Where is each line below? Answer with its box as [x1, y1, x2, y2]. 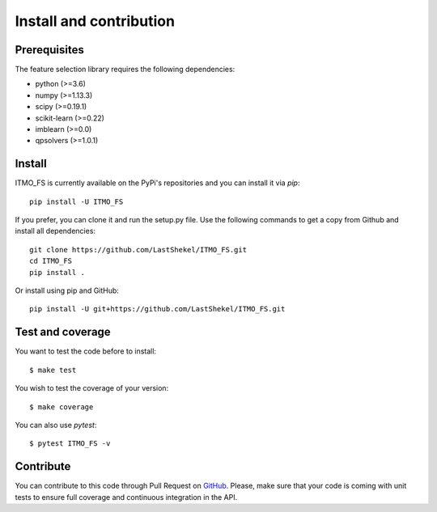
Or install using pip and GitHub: [15, 286, 119, 295]
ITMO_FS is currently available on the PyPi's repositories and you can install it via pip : [15, 178, 300, 188]
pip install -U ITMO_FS [29, 197, 124, 206]
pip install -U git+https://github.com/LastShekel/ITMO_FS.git [29, 304, 286, 314]
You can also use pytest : [15, 420, 97, 429]
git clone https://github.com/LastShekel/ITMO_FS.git [29, 245, 247, 254]
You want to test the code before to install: [15, 346, 157, 356]
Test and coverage [15, 325, 111, 339]
